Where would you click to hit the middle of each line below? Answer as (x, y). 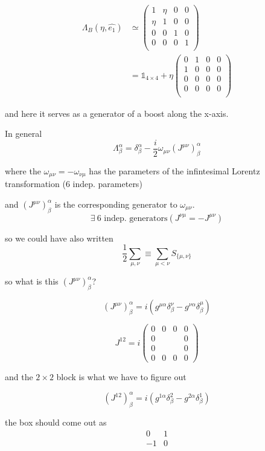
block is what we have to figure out (121, 377)
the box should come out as (56, 422)
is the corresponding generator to (116, 204)
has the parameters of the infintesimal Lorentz (174, 170)
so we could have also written (59, 238)
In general (24, 133)
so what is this (32, 281)
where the (23, 170)
